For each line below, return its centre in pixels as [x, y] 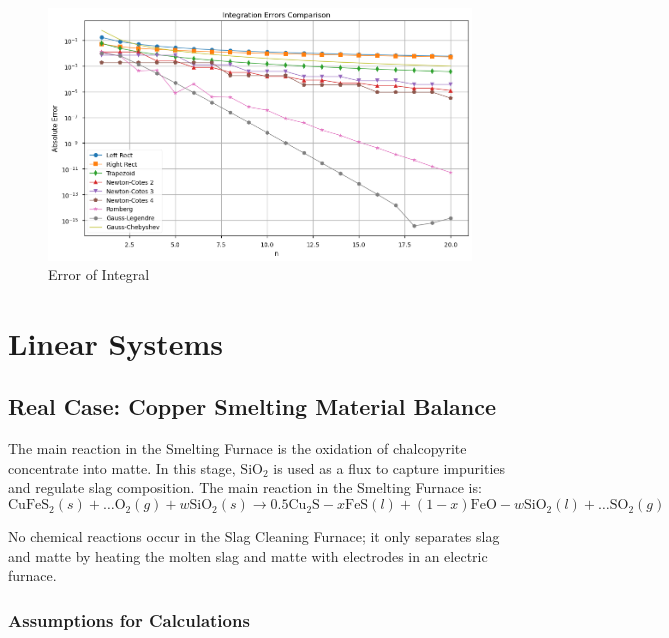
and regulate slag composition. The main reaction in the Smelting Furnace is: [245, 487]
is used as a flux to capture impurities [389, 467]
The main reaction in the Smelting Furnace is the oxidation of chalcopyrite [237, 448]
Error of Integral [99, 274]
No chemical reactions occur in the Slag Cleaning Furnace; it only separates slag [254, 536]
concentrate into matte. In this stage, [122, 467]
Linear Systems [116, 342]
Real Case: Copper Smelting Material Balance [252, 406]
